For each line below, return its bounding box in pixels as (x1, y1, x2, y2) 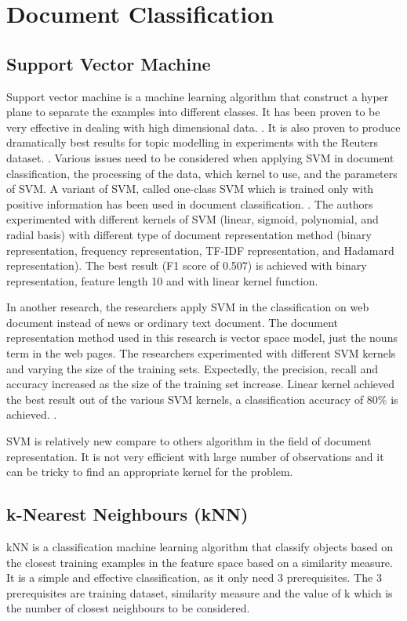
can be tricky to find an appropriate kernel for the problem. (6, 463, 293, 480)
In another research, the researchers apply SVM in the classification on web (6, 299, 369, 315)
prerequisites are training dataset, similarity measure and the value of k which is (6, 584, 393, 601)
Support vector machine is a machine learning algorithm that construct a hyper (6, 88, 389, 104)
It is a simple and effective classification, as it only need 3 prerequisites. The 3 (6, 569, 382, 586)
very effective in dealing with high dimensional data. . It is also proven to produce (6, 118, 401, 135)
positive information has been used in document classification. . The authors (6, 195, 373, 212)
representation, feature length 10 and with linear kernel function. (6, 272, 318, 289)
